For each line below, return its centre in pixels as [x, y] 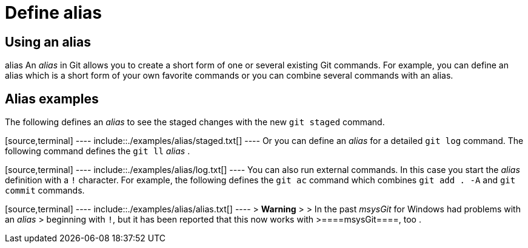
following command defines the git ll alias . [98, 151]
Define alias [53, 13]
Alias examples [52, 99]
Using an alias [48, 42]
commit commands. [45, 191]
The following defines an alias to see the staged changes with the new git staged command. [195, 122]
